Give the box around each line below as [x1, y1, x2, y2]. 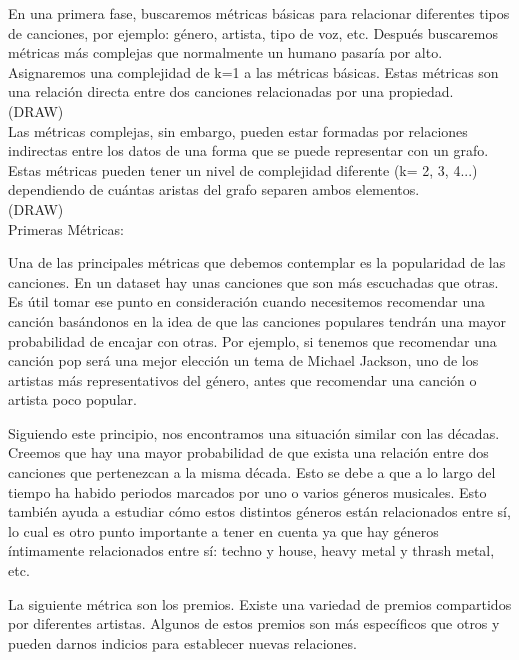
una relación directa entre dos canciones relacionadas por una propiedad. [8, 81, 454, 102]
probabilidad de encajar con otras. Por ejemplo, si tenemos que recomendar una [8, 330, 497, 351]
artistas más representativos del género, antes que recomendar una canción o [8, 369, 477, 390]
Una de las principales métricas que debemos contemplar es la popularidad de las [8, 252, 506, 273]
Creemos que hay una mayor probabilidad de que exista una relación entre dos [8, 442, 489, 463]
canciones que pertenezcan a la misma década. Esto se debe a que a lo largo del [8, 462, 496, 483]
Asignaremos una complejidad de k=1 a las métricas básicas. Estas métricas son [8, 61, 499, 82]
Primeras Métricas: [8, 218, 124, 239]
